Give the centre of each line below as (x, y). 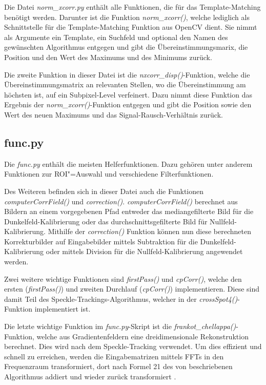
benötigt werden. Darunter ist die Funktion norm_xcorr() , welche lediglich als (127, 17)
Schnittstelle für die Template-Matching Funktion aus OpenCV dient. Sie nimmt (131, 27)
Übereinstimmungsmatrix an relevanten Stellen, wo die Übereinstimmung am (125, 84)
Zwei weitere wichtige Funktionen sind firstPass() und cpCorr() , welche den (123, 278)
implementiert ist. (63, 309)
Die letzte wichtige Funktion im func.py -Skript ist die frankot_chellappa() (120, 326)
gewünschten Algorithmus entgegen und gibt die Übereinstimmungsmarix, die (126, 47)
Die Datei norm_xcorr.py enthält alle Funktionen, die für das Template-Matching (132, 7)
